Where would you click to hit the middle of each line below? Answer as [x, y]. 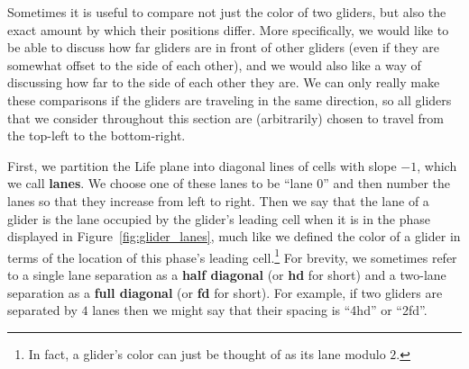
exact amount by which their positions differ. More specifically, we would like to [228, 29]
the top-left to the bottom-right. [97, 135]
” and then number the [386, 183]
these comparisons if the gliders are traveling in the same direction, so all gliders [230, 99]
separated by [42, 310]
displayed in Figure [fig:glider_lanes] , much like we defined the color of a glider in [234, 236]
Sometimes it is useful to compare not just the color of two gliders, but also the [227, 12]
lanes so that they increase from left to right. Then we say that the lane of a [218, 200]
